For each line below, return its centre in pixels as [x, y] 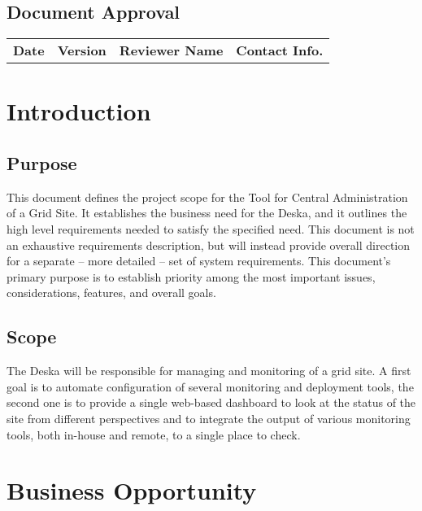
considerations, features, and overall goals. [111, 293]
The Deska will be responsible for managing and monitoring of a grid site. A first [209, 371]
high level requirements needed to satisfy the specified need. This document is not [211, 228]
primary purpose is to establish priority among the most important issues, [191, 276]
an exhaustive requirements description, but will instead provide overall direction [209, 245]
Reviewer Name [171, 50]
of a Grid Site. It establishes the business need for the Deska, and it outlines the [207, 213]
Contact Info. [280, 50]
